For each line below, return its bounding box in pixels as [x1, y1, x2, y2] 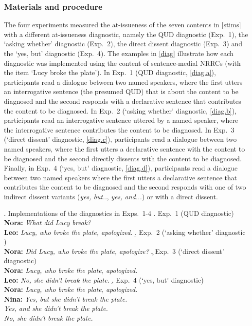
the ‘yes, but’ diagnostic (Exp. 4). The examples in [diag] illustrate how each [4, 48, 234, 58]
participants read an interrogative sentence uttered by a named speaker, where [4, 115, 238, 125]
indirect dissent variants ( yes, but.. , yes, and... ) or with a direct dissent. [4, 191, 218, 201]
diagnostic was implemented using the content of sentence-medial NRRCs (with [4, 58, 241, 68]
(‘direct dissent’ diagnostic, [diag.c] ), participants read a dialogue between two [4, 134, 237, 144]
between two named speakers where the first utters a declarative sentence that [4, 172, 237, 182]
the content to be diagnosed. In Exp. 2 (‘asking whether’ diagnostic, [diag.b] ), [4, 105, 237, 115]
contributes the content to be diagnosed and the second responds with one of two [4, 182, 246, 192]
